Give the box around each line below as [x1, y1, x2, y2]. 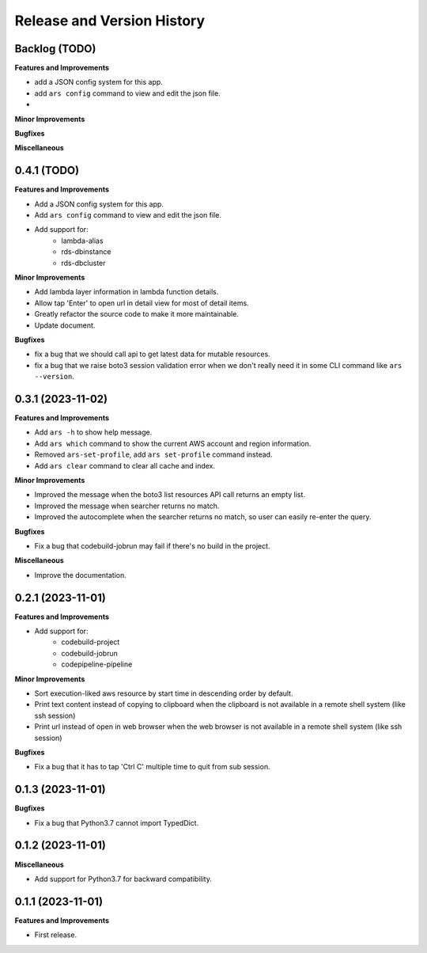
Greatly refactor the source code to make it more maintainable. [34, 309, 239, 319]
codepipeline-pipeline [61, 659, 133, 669]
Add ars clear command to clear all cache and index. [34, 461, 215, 470]
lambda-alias [61, 236, 104, 245]
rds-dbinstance [61, 247, 111, 256]
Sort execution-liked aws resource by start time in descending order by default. [34, 689, 293, 698]
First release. [34, 930, 77, 940]
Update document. [34, 321, 96, 330]
